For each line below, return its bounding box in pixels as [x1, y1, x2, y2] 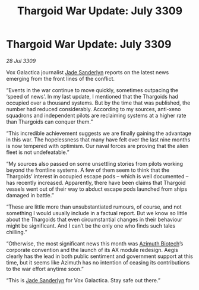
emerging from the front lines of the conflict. [6, 75, 115, 82]
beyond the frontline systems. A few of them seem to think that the [6, 166, 170, 174]
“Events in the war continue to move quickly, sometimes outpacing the [6, 86, 179, 93]
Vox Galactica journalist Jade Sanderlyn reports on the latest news [6, 68, 169, 75]
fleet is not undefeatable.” [6, 149, 70, 156]
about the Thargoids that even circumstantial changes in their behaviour [6, 216, 183, 223]
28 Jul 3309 [6, 57, 36, 64]
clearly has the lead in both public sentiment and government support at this [6, 253, 193, 260]
